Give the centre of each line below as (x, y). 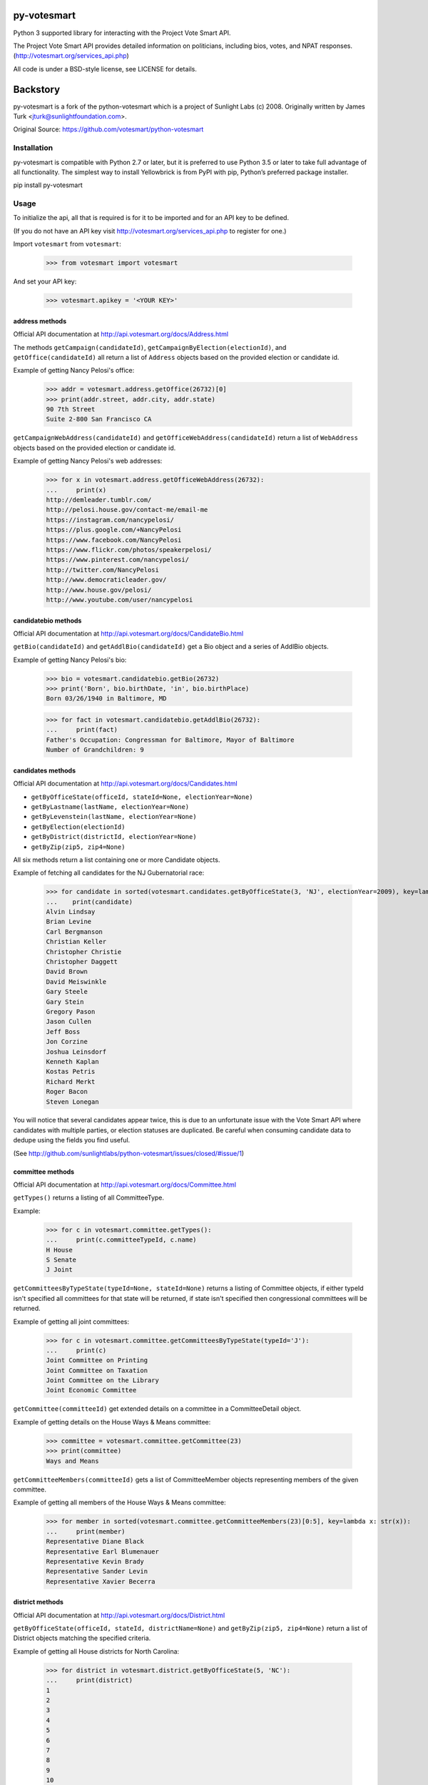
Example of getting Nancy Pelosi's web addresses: (88, 461)
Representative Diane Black (95, 1542)
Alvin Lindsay (71, 912)
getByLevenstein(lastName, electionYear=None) (114, 817)
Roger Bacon (67, 1092)
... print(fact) (82, 730)
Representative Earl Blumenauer (103, 1552)
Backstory (37, 89)
